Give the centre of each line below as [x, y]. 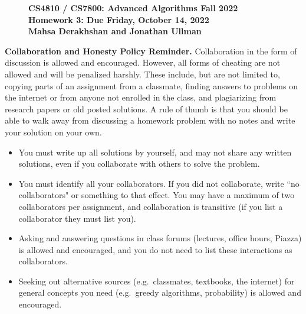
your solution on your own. [53, 132]
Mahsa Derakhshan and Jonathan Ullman [115, 31]
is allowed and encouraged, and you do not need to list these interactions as [155, 249]
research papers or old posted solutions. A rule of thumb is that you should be [146, 109]
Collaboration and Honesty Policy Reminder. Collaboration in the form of [151, 51]
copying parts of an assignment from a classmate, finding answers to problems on [151, 85]
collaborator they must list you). [77, 218]
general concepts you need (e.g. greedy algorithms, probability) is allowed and [160, 292]
